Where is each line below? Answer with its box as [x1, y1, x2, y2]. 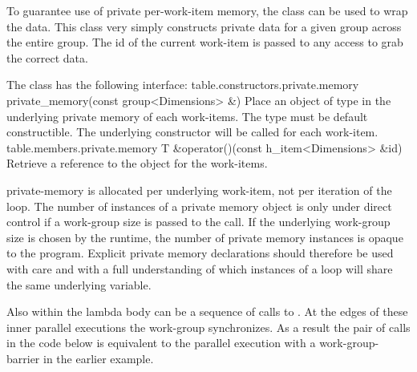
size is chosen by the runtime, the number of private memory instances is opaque [6, 228, 403, 245]
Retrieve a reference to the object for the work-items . [6, 155, 268, 172]
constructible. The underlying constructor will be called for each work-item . [6, 123, 379, 140]
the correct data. [6, 49, 88, 66]
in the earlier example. [43, 350, 154, 366]
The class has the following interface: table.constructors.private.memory [6, 76, 359, 93]
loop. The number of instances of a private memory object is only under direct [6, 197, 392, 214]
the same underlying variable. [6, 276, 152, 293]
